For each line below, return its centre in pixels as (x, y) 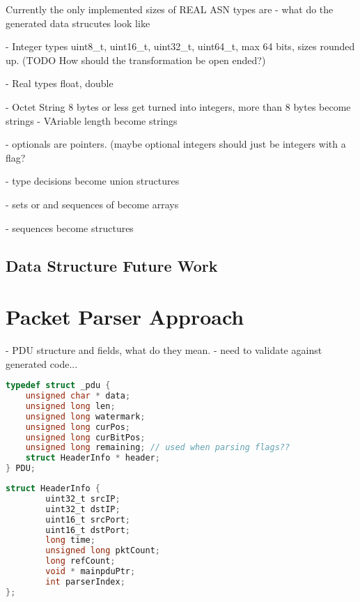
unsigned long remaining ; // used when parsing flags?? (158, 448)
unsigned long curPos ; (78, 427)
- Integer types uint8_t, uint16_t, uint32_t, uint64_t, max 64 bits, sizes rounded (180, 46)
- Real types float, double (60, 83)
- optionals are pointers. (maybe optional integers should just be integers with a (176, 144)
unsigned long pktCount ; (103, 551)
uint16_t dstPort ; (88, 530)
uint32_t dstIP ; (83, 509)
